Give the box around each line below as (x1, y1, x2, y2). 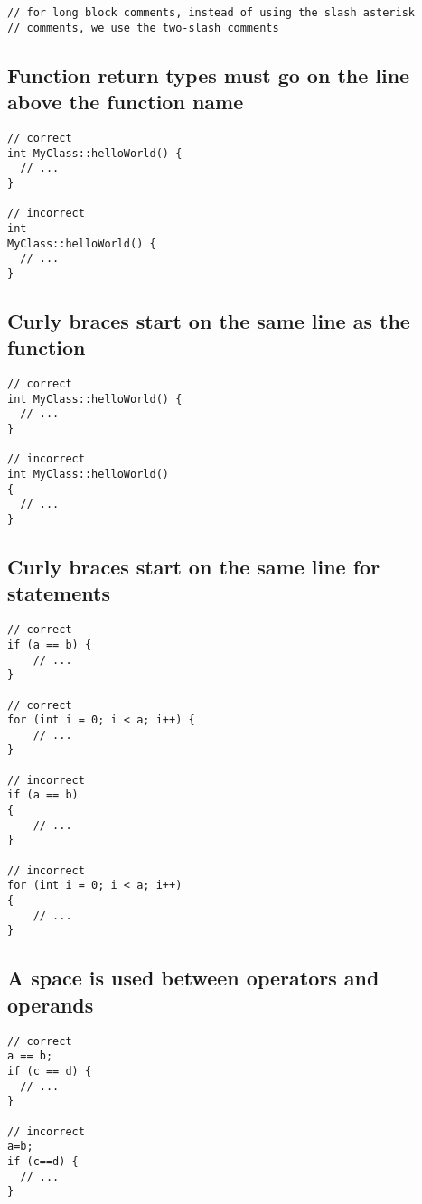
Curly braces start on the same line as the (7, 306, 410, 334)
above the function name (7, 88, 244, 116)
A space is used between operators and (7, 964, 380, 992)
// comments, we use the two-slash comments (7, 21, 279, 34)
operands (7, 990, 94, 1018)
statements (7, 579, 110, 607)
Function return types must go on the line (7, 61, 410, 89)
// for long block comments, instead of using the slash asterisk (7, 6, 416, 19)
